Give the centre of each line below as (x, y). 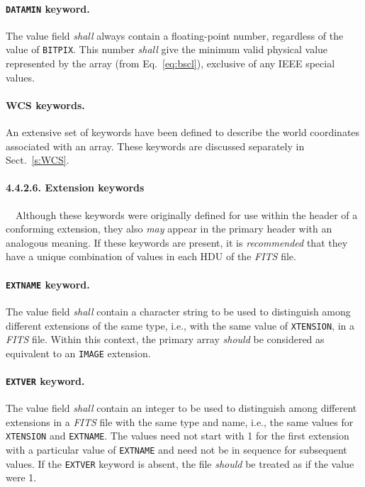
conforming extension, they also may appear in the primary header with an (169, 229)
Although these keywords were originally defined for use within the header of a (186, 214)
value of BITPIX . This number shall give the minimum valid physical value (167, 49)
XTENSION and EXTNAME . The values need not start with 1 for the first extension (178, 436)
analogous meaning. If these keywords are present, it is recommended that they (177, 242)
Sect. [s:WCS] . (38, 160)
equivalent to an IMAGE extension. (78, 353)
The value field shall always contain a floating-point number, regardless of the (175, 35)
